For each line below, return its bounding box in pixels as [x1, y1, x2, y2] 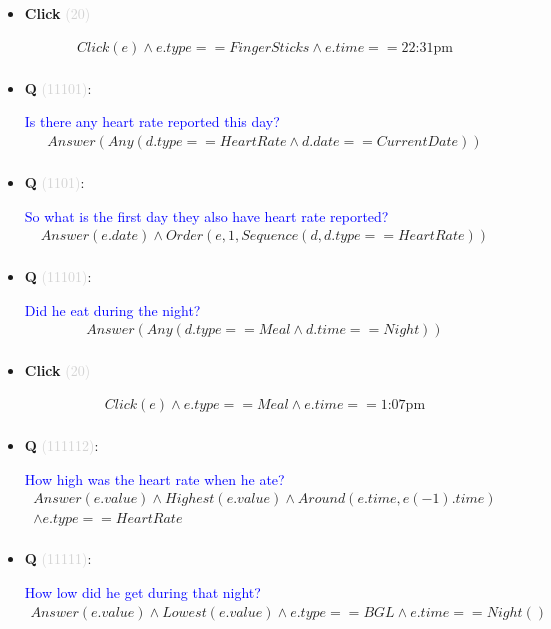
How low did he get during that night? [24, 581, 261, 602]
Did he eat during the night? [24, 299, 201, 320]
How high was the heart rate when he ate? [24, 468, 285, 489]
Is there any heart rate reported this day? [24, 111, 280, 132]
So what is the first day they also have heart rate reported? [24, 205, 389, 226]
